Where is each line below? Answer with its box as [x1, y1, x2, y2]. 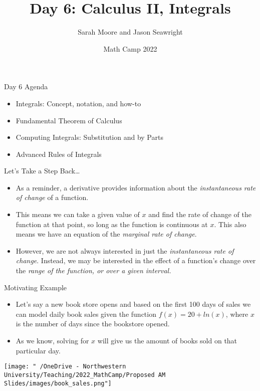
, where [225, 308, 248, 319]
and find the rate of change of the [148, 209, 251, 220]
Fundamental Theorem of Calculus [16, 115, 122, 125]
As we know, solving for [16, 335, 89, 345]
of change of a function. [16, 192, 89, 203]
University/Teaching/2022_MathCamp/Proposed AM [4, 371, 166, 378]
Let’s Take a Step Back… [4, 165, 80, 176]
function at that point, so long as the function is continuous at [16, 219, 208, 229]
